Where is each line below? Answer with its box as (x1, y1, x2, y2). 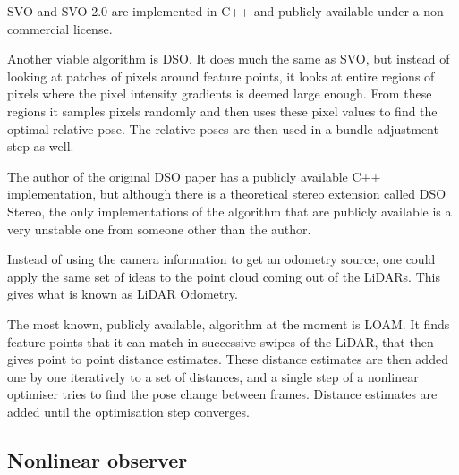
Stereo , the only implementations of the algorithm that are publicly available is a (7, 201, 452, 220)
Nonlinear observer (7, 445, 188, 473)
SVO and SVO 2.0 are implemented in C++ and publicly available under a (7, 2, 420, 20)
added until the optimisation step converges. (7, 402, 250, 420)
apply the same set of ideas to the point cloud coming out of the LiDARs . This (7, 267, 440, 285)
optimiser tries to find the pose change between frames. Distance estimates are (7, 385, 438, 403)
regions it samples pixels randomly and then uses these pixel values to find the (7, 101, 438, 120)
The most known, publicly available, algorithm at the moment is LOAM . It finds (7, 314, 450, 333)
